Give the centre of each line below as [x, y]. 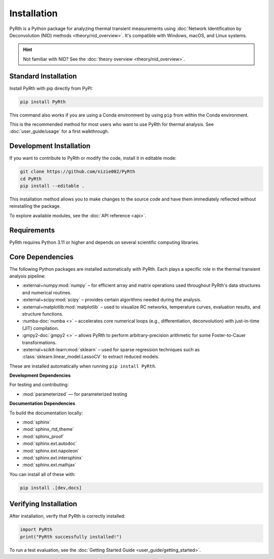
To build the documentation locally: [46, 413]
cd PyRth [31, 179]
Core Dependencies [41, 257]
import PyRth [36, 530]
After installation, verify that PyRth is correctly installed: [67, 516]
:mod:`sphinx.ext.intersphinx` [53, 458]
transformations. [39, 342]
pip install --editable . [52, 186]
